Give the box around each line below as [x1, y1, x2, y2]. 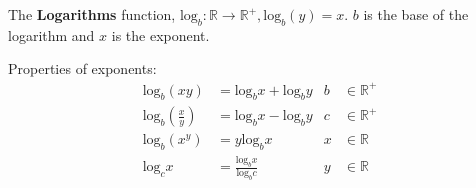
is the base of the [363, 4, 469, 24]
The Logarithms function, [8, 4, 176, 24]
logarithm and [8, 24, 95, 45]
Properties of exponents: [8, 58, 157, 79]
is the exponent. [111, 24, 210, 45]
